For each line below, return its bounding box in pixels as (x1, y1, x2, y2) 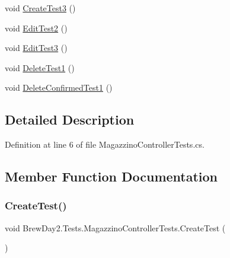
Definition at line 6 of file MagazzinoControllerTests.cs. (5, 138, 205, 151)
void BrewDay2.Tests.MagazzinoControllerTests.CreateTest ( (5, 221, 226, 234)
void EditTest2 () (5, 21, 68, 34)
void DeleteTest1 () (5, 61, 75, 74)
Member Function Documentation (5, 167, 218, 186)
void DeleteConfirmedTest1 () (5, 81, 113, 94)
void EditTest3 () (5, 42, 68, 54)
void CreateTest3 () (5, 2, 76, 14)
